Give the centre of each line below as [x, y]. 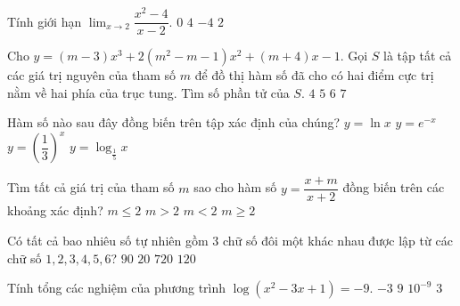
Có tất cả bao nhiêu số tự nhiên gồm [108, 241]
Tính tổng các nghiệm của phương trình [117, 288]
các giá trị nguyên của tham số [92, 75]
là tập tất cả [418, 56]
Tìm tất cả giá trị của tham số [91, 187]
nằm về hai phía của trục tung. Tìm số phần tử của [148, 92]
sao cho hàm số [235, 187]
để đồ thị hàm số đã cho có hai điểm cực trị [314, 75]
